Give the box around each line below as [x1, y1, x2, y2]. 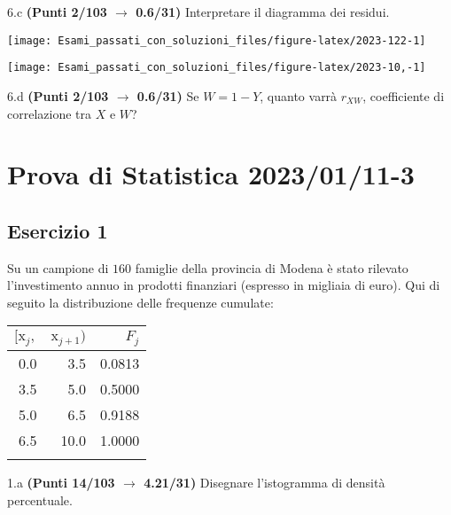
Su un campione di [7, 258, 109, 277]
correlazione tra [7, 104, 92, 122]
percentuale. [7, 490, 73, 509]
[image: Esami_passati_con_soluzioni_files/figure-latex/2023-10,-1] [7, 61, 426, 74]
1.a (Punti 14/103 [7, 473, 115, 492]
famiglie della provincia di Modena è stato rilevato [135, 258, 408, 277]
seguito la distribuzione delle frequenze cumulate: [7, 293, 274, 311]
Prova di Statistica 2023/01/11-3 [7, 156, 415, 192]
